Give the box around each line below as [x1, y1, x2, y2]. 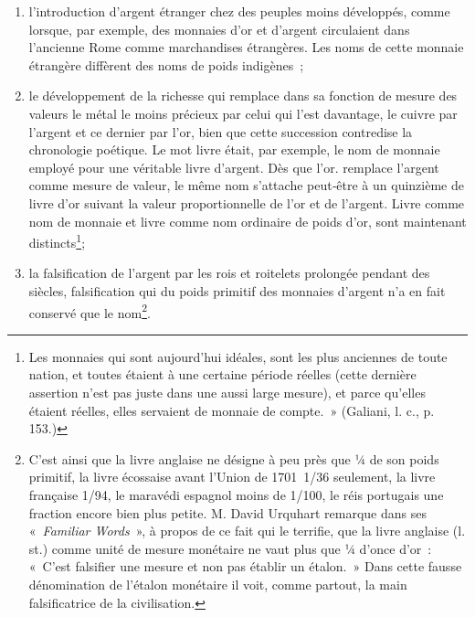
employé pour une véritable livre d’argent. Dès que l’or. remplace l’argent [28, 157, 439, 176]
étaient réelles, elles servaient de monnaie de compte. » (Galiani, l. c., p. [28, 400, 435, 420]
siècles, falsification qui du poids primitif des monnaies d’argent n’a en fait [28, 281, 446, 300]
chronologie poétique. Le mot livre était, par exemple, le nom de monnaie [28, 140, 440, 159]
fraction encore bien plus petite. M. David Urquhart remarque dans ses [28, 503, 427, 522]
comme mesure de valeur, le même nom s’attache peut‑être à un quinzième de [28, 176, 464, 195]
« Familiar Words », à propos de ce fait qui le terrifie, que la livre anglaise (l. [28, 521, 466, 540]
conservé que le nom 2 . [28, 300, 151, 322]
